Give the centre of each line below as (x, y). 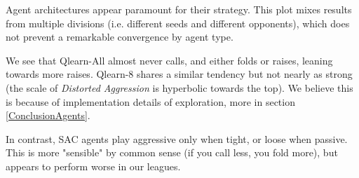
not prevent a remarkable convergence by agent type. (120, 37)
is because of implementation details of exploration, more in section (150, 101)
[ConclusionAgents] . (48, 115)
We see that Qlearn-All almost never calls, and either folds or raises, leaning (169, 60)
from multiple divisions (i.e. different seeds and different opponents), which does (178, 23)
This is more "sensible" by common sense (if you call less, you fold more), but (172, 152)
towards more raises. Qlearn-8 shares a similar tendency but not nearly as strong (179, 74)
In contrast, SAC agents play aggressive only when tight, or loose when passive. (177, 138)
